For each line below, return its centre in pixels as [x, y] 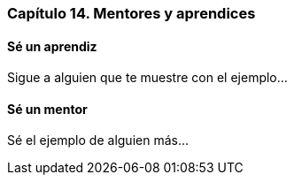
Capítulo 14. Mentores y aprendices [132, 13]
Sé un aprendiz [52, 46]
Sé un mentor [47, 109]
